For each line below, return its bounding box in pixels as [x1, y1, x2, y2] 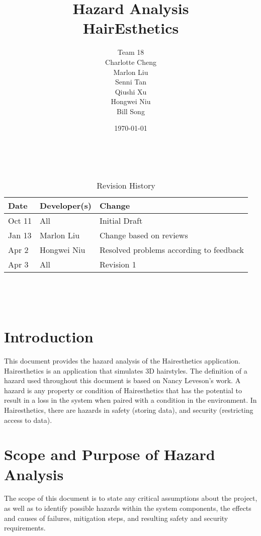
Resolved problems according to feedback [99, 243, 244, 255]
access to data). [4, 414, 52, 425]
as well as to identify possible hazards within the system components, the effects [4, 503, 251, 513]
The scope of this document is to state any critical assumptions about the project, [4, 493, 257, 503]
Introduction [4, 326, 94, 347]
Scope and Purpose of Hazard [4, 444, 215, 465]
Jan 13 [8, 229, 32, 241]
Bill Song [117, 106, 145, 116]
